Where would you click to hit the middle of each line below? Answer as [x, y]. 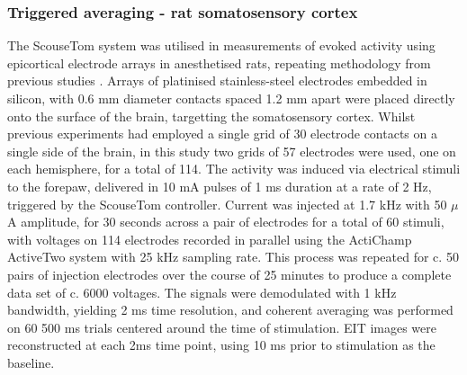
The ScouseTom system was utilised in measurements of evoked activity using [221, 45]
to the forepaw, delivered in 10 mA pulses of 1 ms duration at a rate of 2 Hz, [220, 186]
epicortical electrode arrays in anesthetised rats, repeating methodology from [219, 62]
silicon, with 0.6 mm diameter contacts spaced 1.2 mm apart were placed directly [231, 98]
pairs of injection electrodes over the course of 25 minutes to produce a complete [229, 274]
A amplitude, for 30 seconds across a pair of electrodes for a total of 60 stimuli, [226, 222]
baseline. [31, 362]
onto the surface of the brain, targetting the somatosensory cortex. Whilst [211, 116]
